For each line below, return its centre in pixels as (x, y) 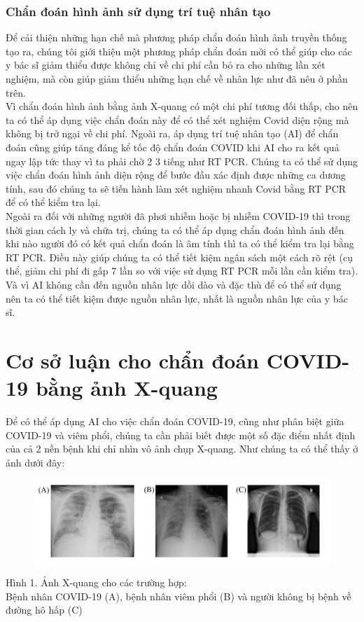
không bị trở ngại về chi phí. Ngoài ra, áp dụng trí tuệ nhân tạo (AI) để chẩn (172, 133)
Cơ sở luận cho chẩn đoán (132, 360)
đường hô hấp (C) (44, 610)
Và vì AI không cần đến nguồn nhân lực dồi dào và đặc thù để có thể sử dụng (174, 284)
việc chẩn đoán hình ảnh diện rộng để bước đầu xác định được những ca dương (176, 175)
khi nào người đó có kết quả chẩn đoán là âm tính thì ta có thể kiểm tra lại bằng (180, 243)
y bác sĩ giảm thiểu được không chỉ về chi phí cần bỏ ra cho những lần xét (166, 65)
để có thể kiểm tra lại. (53, 202)
